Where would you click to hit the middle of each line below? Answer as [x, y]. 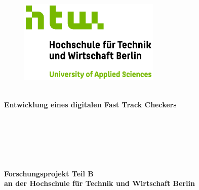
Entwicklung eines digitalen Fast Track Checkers [90, 104]
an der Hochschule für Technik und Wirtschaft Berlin [99, 183]
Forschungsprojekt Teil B [49, 173]
